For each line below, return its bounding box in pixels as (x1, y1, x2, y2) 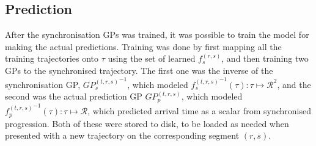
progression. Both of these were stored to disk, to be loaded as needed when (5, 117, 289, 130)
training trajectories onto (5, 52, 99, 65)
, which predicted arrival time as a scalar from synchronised (87, 104, 311, 117)
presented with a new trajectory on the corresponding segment (5, 129, 240, 142)
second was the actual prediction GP (5, 90, 142, 103)
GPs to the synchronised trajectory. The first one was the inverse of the (5, 64, 273, 76)
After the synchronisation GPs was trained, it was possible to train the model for (5, 28, 309, 41)
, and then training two (221, 52, 309, 65)
